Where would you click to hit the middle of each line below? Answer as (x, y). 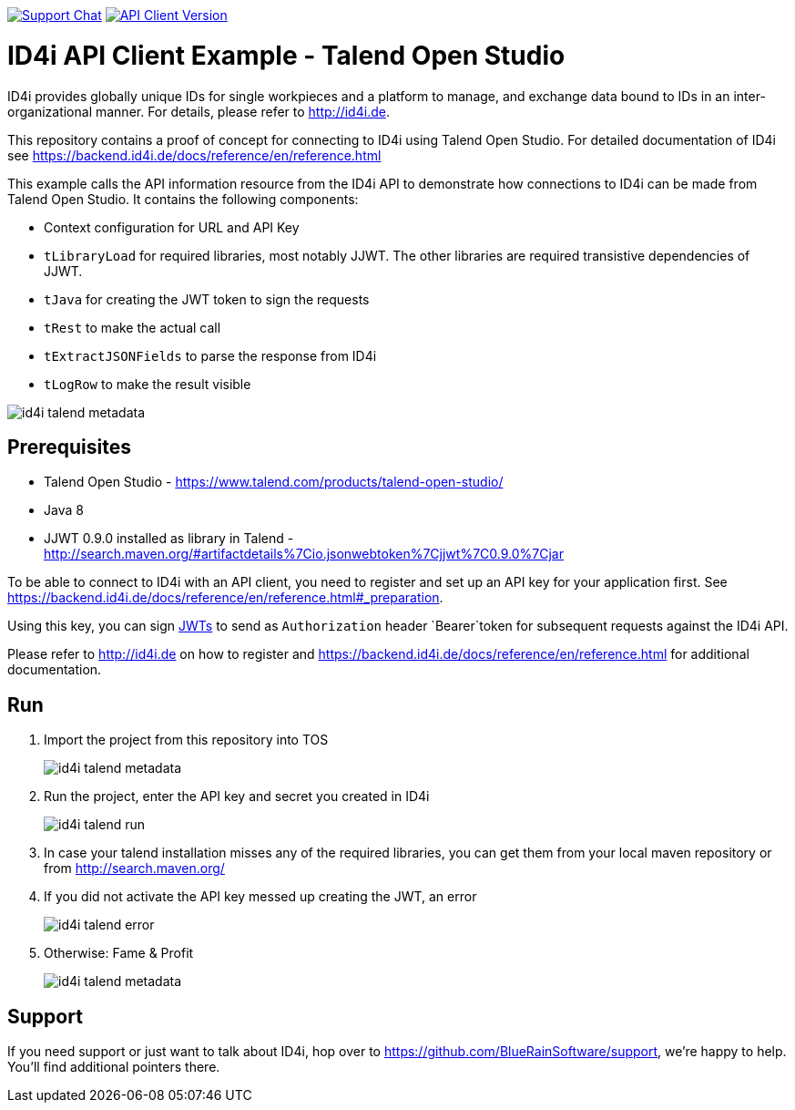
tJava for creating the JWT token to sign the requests (207, 299)
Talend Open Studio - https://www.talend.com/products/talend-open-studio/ (274, 482)
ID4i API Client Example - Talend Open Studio (286, 55)
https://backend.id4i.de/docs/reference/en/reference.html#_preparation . (225, 598)
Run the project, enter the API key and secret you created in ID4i (237, 797)
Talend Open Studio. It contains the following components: (183, 199)
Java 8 (64, 510)
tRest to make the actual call (132, 327)
